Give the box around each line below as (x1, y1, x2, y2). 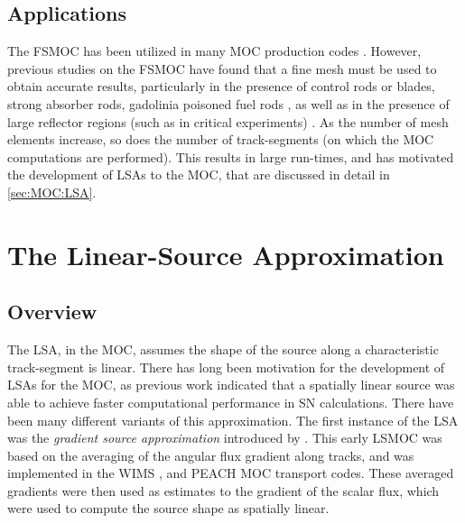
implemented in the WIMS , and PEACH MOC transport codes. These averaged (7, 463, 454, 482)
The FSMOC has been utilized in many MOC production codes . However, (7, 41, 422, 60)
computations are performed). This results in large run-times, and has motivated (7, 147, 454, 166)
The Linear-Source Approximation (7, 235, 444, 272)
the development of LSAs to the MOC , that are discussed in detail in (7, 165, 390, 184)
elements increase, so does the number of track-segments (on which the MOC (7, 130, 434, 149)
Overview (7, 298, 98, 326)
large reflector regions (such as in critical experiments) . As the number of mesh (7, 112, 449, 131)
